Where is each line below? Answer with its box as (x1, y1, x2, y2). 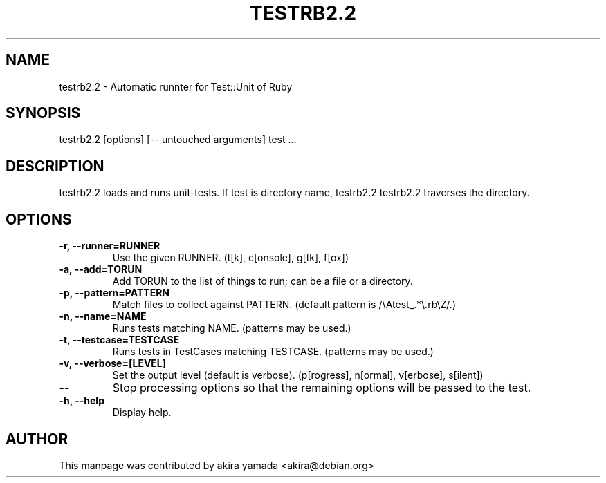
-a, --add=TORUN (59, 263, 143, 276)
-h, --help (59, 395, 104, 407)
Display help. (112, 406, 172, 419)
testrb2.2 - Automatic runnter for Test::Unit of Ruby (59, 80, 293, 93)
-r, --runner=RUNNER (59, 240, 160, 252)
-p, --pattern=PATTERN (59, 287, 170, 299)
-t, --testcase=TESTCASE (59, 334, 180, 346)
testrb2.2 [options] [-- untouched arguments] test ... (59, 133, 297, 146)
